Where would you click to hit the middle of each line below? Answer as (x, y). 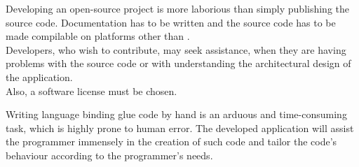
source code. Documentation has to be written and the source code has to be (171, 22)
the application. (39, 77)
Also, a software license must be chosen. (92, 90)
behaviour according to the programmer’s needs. (109, 155)
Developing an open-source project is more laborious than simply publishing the (177, 8)
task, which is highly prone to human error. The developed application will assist (180, 128)
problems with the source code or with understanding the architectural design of (178, 63)
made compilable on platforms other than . (98, 36)
